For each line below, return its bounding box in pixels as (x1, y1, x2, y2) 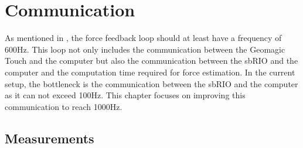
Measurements (5, 129, 94, 147)
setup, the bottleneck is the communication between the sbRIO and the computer (5, 77, 298, 90)
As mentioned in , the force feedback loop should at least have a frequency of (5, 32, 282, 44)
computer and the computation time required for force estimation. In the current (5, 66, 295, 78)
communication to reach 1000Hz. (5, 100, 122, 112)
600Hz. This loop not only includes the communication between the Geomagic (5, 43, 285, 55)
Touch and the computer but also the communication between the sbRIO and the (5, 54, 298, 67)
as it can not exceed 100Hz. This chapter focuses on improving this (5, 89, 246, 101)
